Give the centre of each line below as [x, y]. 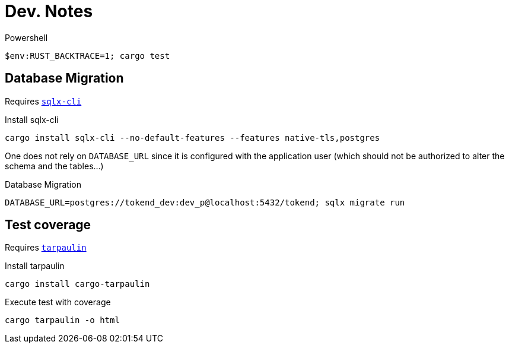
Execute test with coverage [58, 302]
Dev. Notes [49, 11]
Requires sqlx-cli [43, 101]
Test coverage [48, 225]
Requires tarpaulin [46, 248]
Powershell [26, 37]
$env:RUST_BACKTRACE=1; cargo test [88, 56]
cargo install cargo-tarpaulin [77, 284]
